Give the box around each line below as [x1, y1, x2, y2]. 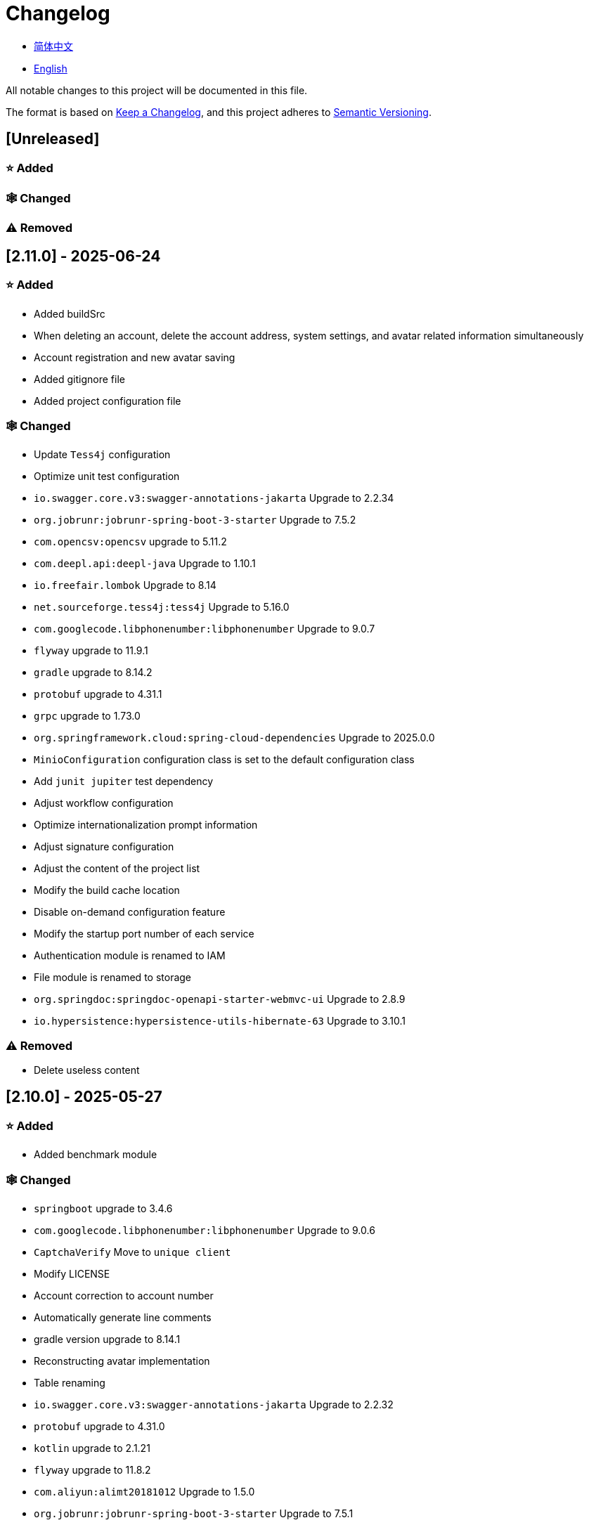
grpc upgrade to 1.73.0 [34, 710, 141, 722]
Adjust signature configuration [34, 841, 174, 853]
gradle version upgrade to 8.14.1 [34, 1333, 181, 1346]
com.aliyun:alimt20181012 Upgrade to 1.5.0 [34, 1486, 255, 1498]
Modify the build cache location [34, 884, 180, 897]
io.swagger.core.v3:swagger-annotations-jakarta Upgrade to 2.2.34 [34, 492, 394, 505]
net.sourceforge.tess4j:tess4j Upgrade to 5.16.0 [34, 601, 290, 614]
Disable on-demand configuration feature [34, 906, 226, 919]
